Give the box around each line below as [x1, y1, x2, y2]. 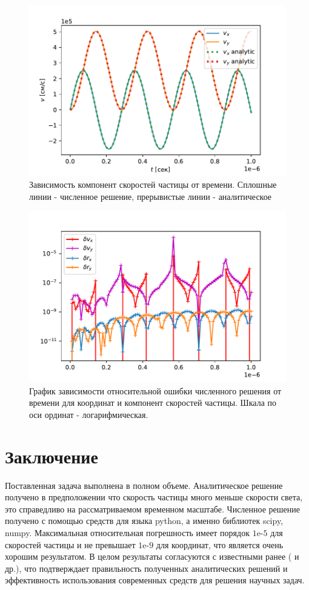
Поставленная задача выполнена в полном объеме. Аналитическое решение [5, 479, 283, 491]
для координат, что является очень [156, 538, 284, 551]
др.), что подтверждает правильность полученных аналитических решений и [5, 562, 288, 574]
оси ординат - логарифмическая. [29, 408, 148, 420]
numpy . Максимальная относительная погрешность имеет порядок [5, 526, 250, 539]
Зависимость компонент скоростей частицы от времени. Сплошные [29, 178, 277, 191]
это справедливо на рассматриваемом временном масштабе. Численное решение [5, 502, 300, 515]
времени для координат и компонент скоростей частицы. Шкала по [29, 396, 276, 409]
